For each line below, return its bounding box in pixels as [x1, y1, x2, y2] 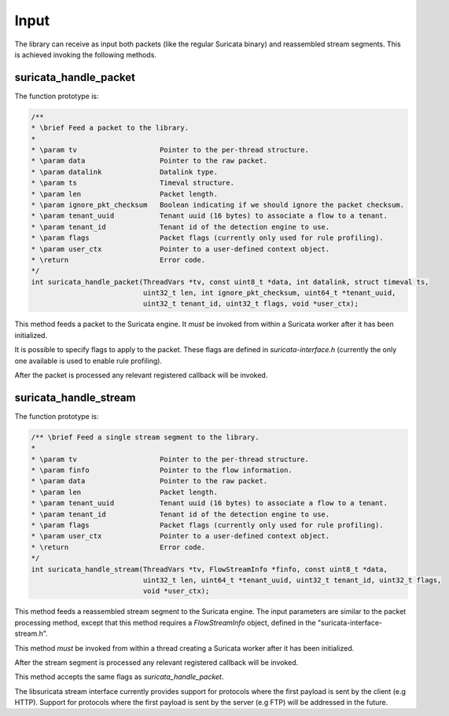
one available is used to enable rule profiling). [14, 356, 163, 365]
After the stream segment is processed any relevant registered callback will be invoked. [14, 657, 299, 667]
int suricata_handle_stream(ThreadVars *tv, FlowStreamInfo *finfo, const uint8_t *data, [31, 564, 388, 574]
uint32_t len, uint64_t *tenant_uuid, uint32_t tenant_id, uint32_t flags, [142, 575, 442, 585]
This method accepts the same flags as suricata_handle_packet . [14, 672, 224, 681]
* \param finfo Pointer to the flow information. [31, 466, 293, 475]
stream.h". [14, 629, 49, 638]
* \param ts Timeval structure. [31, 178, 235, 188]
